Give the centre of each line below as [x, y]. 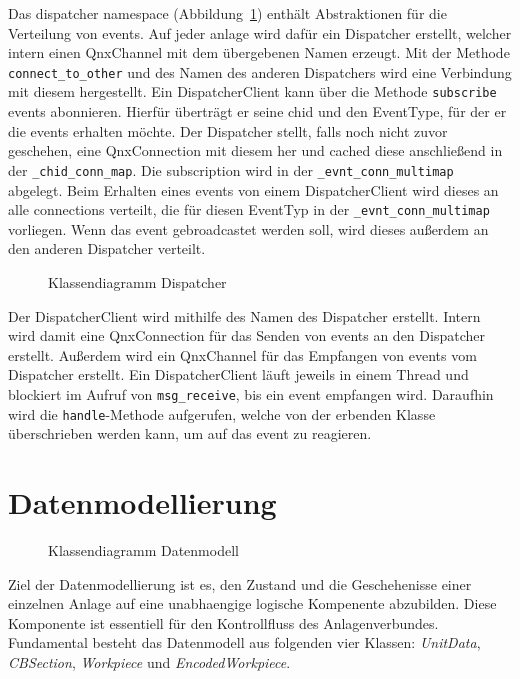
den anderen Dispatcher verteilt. [107, 248]
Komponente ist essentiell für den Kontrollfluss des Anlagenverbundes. [223, 622]
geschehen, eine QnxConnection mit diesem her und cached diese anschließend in [255, 150]
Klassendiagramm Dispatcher [137, 281]
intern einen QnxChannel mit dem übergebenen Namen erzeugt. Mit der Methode [259, 52]
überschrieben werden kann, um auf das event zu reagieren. [190, 433]
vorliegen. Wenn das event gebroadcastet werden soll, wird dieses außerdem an [248, 228]
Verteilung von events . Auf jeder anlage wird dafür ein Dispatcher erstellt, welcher [260, 32]
